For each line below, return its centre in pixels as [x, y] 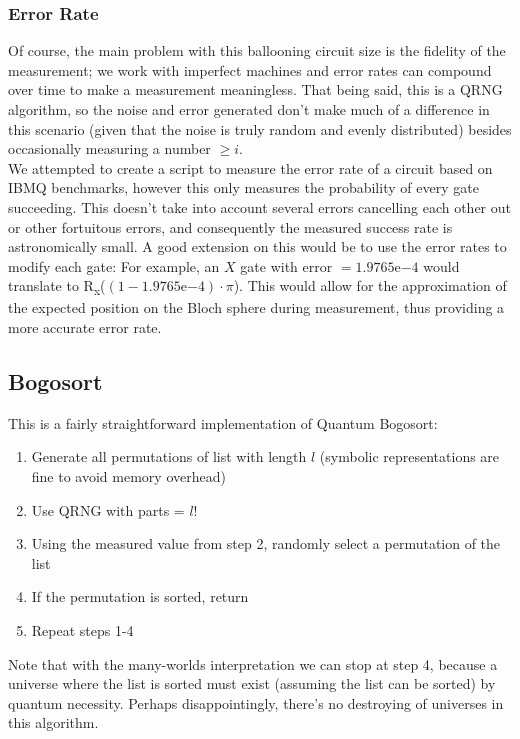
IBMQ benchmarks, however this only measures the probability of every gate [243, 187]
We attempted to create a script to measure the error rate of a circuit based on [250, 167]
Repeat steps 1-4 [82, 630]
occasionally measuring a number [109, 148]
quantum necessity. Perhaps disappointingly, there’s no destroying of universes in [256, 702]
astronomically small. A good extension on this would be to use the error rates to [257, 246]
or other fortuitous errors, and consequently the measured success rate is [230, 226]
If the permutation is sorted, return [140, 596]
